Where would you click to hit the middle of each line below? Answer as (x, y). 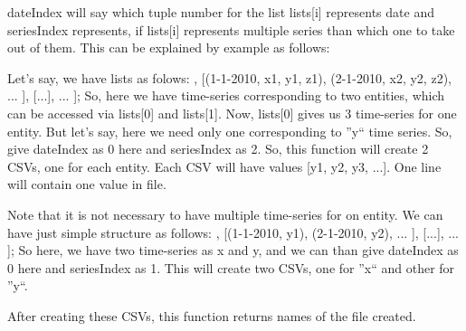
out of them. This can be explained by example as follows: (169, 47)
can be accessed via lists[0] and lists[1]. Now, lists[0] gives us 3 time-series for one (232, 113)
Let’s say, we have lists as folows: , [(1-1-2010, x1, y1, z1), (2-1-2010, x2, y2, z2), (229, 77)
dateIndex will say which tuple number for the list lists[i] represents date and (221, 12)
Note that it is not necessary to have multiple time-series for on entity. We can (225, 214)
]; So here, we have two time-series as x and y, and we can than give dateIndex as (233, 250)
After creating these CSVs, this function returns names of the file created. (212, 315)
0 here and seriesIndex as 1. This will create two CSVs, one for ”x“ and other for (231, 267)
